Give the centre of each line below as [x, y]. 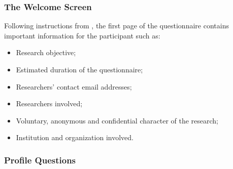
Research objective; [46, 52]
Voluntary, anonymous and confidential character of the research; [117, 120]
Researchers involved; [49, 103]
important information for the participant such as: [82, 35]
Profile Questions [40, 160]
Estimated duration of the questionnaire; [79, 69]
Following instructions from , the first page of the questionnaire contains [117, 26]
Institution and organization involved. [75, 137]
